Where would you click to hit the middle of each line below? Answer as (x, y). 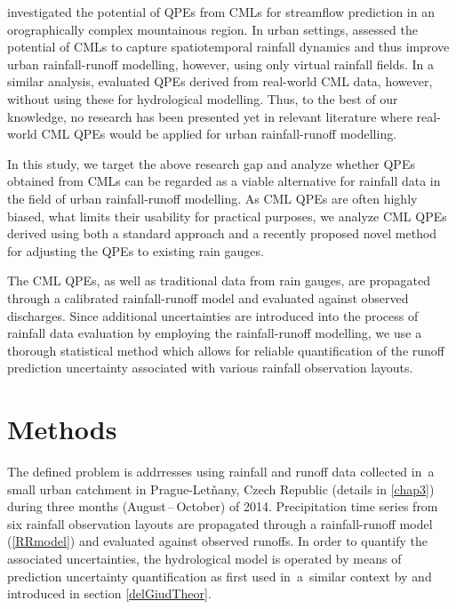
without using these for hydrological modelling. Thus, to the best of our (203, 98)
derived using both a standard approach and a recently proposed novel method (222, 233)
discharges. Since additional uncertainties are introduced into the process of (213, 315)
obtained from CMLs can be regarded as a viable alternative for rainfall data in (224, 181)
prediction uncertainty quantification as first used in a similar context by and (220, 576)
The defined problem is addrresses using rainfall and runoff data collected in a (221, 471)
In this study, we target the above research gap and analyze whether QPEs (211, 163)
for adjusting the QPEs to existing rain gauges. (136, 250)
